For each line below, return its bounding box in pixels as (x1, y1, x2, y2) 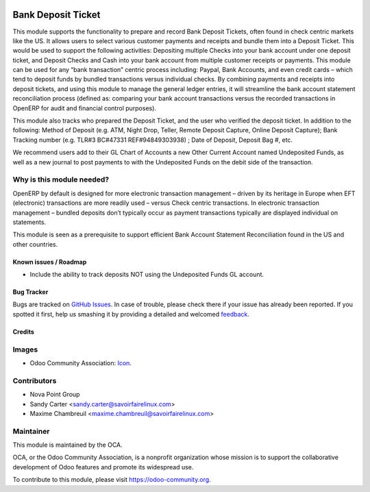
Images (12, 345, 38, 354)
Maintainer (12, 426, 50, 436)
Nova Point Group (29, 391, 80, 399)
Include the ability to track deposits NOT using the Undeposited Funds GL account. (29, 271, 264, 279)
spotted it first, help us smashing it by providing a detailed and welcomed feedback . (12, 310, 250, 318)
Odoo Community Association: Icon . (29, 359, 132, 367)
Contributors (12, 376, 57, 385)
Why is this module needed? (12, 175, 110, 184)
